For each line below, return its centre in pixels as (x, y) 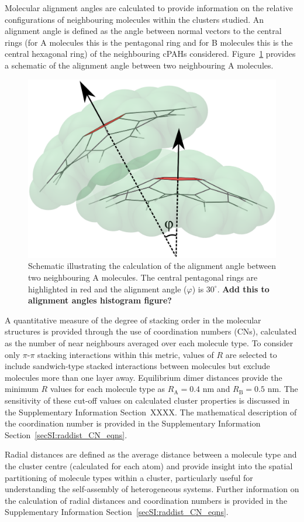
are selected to (251, 354)
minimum (22, 389)
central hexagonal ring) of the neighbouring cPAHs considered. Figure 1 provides (150, 54)
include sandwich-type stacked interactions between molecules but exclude (137, 366)
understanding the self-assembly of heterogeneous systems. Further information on (152, 489)
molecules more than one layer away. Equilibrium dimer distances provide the (144, 377)
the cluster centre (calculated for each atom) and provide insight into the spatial (149, 465)
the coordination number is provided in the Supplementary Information (133, 423)
